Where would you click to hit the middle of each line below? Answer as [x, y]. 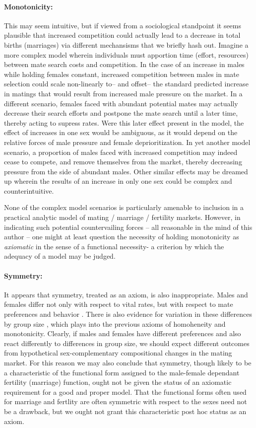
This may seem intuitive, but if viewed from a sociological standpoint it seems [123, 25]
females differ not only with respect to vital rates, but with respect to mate [119, 304]
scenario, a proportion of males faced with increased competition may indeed [121, 152]
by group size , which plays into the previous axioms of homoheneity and [115, 323]
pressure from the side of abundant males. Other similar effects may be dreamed [126, 171]
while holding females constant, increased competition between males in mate [122, 74]
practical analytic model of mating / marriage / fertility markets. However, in [122, 217]
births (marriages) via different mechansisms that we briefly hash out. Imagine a [126, 44]
